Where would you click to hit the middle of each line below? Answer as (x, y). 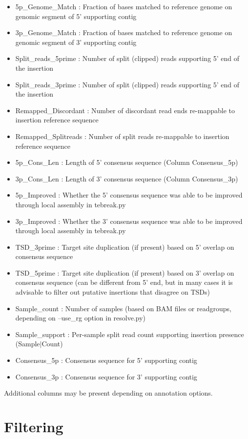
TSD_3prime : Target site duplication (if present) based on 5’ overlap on (125, 247)
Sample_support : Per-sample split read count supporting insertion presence (130, 334)
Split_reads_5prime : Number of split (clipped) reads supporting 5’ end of (127, 58)
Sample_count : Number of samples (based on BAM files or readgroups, (123, 308)
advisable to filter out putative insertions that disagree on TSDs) (113, 292)
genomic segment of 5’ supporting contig (76, 16)
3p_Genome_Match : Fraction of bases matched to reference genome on (124, 32)
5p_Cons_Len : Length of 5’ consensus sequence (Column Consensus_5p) (127, 162)
